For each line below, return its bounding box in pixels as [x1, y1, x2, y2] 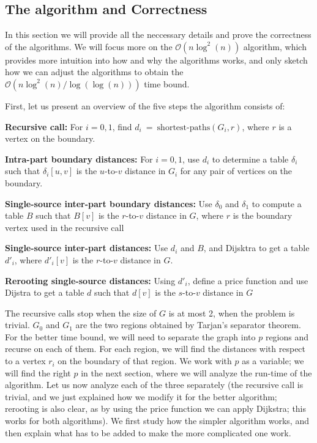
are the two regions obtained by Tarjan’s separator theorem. [75, 318, 301, 331]
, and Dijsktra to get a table [203, 241, 310, 254]
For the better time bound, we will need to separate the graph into [5, 330, 256, 343]
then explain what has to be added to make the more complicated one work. [5, 426, 291, 439]
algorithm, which [243, 40, 307, 53]
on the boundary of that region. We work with [58, 354, 232, 367]
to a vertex [5, 354, 46, 367]
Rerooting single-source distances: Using [5, 274, 176, 287]
